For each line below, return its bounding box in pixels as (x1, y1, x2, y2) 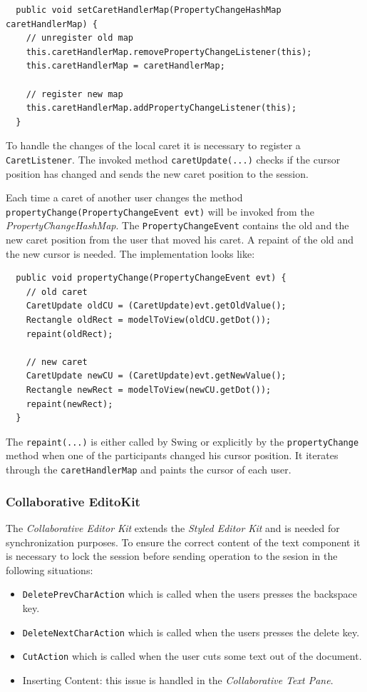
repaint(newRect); (26, 398, 113, 409)
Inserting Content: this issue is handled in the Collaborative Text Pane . (22, 672, 334, 687)
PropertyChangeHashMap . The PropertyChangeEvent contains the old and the (6, 218, 349, 233)
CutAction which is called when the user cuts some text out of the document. (22, 648, 362, 663)
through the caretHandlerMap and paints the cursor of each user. (6, 462, 291, 477)
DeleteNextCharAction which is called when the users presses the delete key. (22, 624, 360, 639)
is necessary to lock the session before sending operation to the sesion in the (6, 548, 338, 563)
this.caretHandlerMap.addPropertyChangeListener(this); (26, 103, 297, 114)
